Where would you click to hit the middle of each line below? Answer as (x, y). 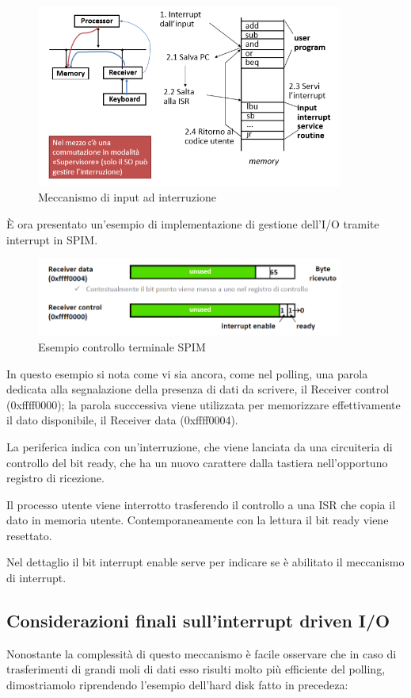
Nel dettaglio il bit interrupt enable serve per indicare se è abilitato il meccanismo (205, 562)
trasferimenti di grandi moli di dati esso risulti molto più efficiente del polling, (196, 669)
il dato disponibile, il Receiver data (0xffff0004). (122, 420)
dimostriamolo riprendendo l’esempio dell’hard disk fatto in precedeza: (177, 685)
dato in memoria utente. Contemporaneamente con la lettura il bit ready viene (198, 520)
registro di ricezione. (55, 478)
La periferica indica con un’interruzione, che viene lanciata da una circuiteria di (200, 446)
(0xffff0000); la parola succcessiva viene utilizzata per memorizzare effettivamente (204, 404)
